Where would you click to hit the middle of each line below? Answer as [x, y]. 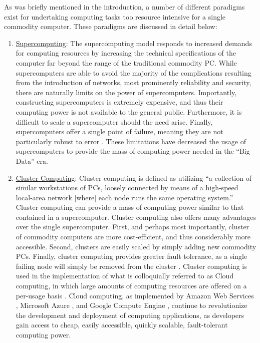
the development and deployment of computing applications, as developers [130, 315]
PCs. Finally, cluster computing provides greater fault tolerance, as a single [132, 256]
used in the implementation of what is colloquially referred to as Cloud [125, 276]
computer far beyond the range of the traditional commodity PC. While [126, 62]
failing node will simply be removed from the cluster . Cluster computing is [131, 266]
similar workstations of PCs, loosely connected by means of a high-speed [127, 188]
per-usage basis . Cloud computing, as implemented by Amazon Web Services [135, 295]
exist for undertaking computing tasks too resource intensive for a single [115, 16]
